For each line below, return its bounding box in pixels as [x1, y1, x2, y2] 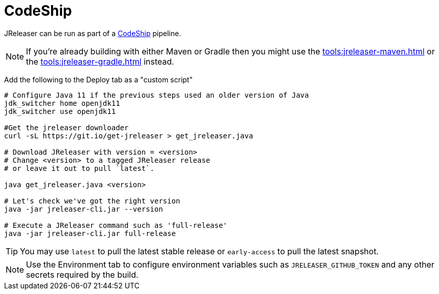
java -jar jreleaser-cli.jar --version [4, 204, 163, 213]
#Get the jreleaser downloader [4, 123, 129, 132]
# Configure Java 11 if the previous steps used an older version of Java [4, 91, 309, 99]
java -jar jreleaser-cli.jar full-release [4, 229, 176, 238]
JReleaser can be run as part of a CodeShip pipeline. [4, 28, 181, 38]
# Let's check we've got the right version [4, 196, 180, 205]
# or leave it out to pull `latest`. [4, 164, 155, 172]
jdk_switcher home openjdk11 [4, 99, 120, 107]
